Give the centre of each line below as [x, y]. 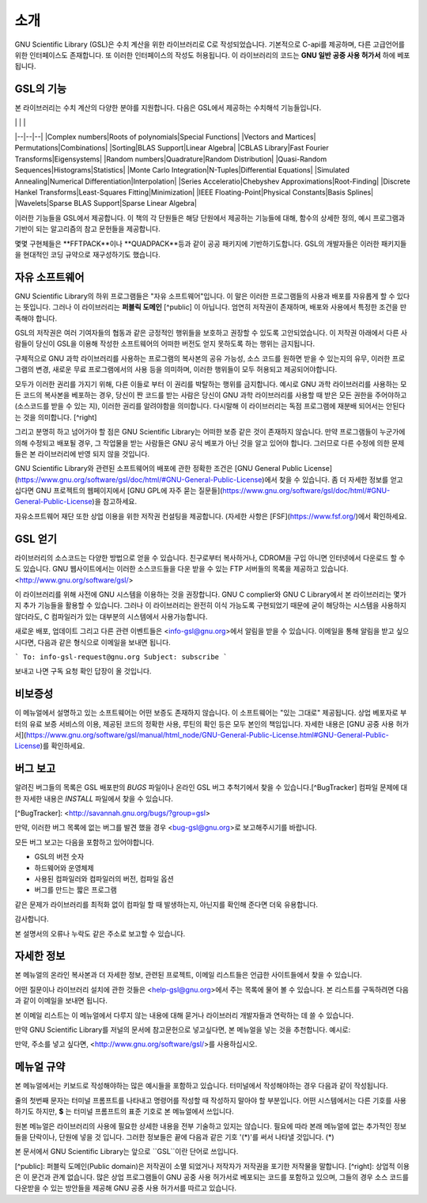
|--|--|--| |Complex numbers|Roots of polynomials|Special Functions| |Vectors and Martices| [165, 137]
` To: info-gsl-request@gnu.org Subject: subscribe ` [121, 657]
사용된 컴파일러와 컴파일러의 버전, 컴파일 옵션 [104, 879]
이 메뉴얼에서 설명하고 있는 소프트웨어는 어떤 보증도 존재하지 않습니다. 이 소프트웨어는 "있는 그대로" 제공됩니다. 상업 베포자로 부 [211, 713]
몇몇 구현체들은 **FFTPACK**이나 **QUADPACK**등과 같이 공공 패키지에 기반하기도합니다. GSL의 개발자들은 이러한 [197, 243]
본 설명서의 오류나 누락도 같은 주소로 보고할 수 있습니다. [100, 933]
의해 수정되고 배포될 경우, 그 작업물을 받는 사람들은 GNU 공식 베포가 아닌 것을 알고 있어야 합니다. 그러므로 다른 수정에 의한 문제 [210, 442]
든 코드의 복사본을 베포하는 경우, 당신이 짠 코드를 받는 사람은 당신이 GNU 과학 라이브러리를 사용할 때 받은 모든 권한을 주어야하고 [211, 395]
